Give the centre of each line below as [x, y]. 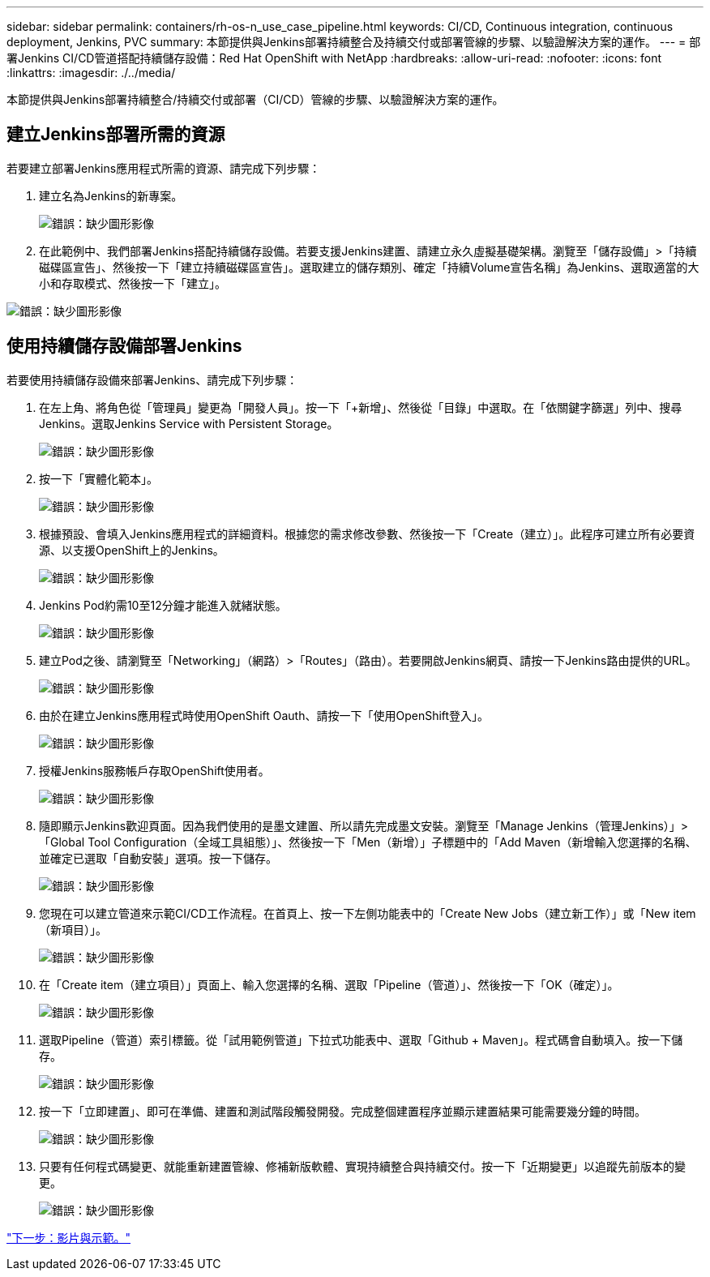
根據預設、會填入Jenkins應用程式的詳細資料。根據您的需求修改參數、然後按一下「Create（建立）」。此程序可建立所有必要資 [367, 534]
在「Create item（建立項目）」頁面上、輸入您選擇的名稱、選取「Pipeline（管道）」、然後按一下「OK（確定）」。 [329, 984]
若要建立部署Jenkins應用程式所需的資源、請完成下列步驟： [164, 168]
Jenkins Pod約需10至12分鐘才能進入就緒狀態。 [163, 605]
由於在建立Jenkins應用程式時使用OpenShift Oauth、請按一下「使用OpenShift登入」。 [264, 715]
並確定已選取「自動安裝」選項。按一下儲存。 [158, 858]
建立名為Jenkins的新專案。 [111, 195]
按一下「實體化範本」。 [98, 478]
